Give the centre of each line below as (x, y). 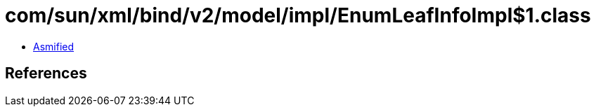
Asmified (54, 46)
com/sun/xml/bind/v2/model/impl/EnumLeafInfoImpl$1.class (298, 15)
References (46, 73)
